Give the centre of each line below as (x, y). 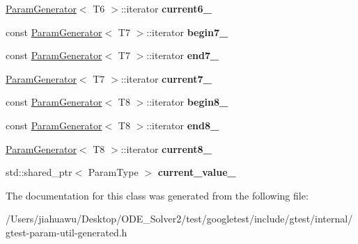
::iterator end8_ (183, 125)
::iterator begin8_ (187, 102)
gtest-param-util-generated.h (67, 232)
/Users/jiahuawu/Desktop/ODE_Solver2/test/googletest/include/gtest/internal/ (179, 219)
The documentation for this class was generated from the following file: (157, 195)
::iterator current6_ (166, 8)
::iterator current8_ (166, 148)
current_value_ (197, 172)
